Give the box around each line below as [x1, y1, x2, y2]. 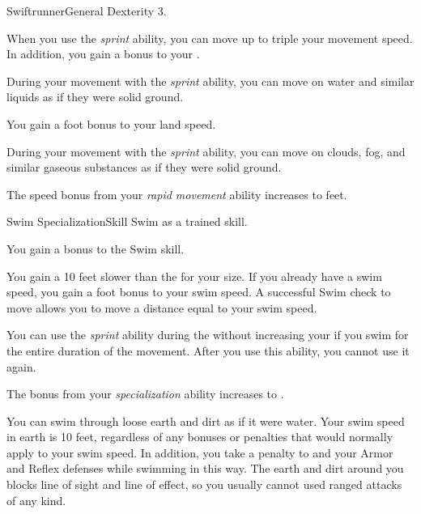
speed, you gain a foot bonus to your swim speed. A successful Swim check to [6, 283, 391, 300]
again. [6, 358, 36, 375]
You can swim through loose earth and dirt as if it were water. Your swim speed [6, 412, 405, 429]
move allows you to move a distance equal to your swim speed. [6, 299, 317, 316]
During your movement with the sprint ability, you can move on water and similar [6, 72, 415, 89]
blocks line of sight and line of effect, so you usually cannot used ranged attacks [6, 476, 402, 493]
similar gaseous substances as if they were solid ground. [6, 159, 282, 176]
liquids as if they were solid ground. [6, 88, 184, 105]
